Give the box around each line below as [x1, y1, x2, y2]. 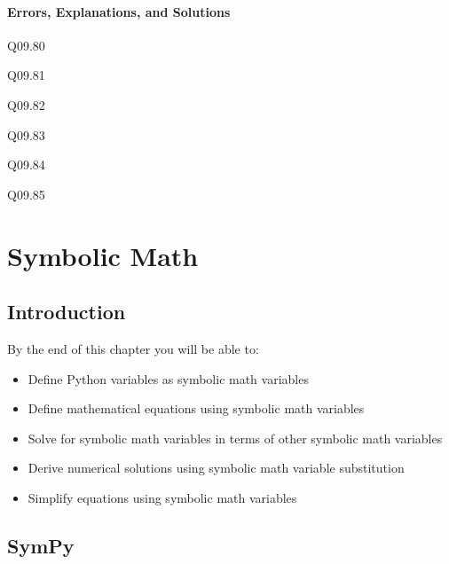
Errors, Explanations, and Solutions [7, 2, 231, 20]
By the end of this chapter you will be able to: [7, 339, 259, 357]
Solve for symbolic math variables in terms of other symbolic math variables [28, 428, 443, 447]
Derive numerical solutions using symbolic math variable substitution [28, 458, 405, 477]
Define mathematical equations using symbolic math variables [28, 399, 365, 418]
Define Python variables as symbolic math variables [28, 369, 309, 388]
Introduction [7, 298, 126, 325]
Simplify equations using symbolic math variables [28, 488, 297, 506]
